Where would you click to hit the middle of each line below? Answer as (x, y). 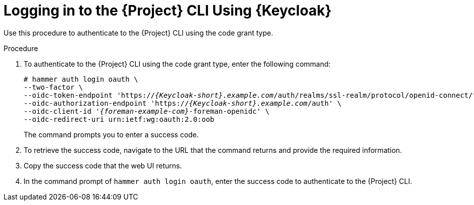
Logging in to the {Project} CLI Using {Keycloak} (168, 11)
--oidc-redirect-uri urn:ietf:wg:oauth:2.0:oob (119, 119)
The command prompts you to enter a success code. (111, 134)
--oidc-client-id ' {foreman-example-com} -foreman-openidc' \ (147, 111)
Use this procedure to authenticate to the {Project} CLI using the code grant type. (138, 33)
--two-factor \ (54, 87)
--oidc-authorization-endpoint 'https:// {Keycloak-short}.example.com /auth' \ (183, 103)
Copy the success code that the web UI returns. (103, 165)
